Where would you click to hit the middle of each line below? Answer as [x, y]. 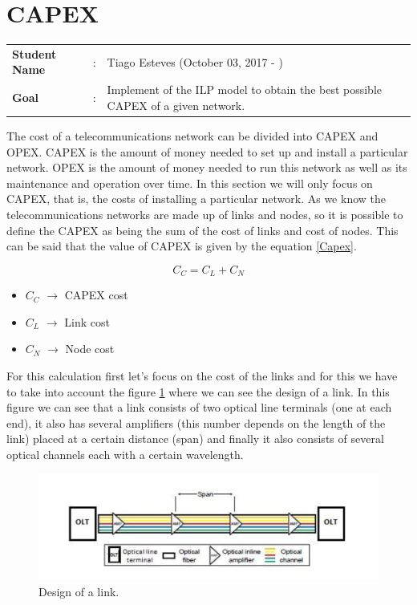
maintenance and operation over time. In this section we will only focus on [190, 183]
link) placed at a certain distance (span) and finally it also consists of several [195, 439]
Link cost [87, 321]
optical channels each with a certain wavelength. [125, 454]
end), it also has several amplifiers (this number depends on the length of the [196, 422]
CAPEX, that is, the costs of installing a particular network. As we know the [196, 199]
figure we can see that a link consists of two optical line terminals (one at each [199, 407]
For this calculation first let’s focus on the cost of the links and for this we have [202, 375]
